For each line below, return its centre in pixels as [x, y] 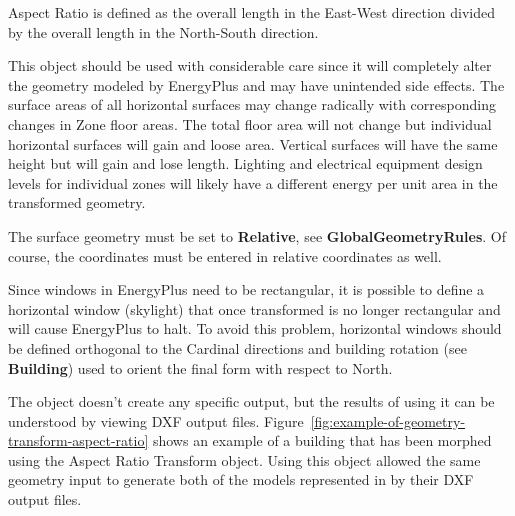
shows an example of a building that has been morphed [322, 440]
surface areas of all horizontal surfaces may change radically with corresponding [252, 104]
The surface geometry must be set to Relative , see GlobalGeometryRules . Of [257, 235]
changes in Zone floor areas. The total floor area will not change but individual [250, 123]
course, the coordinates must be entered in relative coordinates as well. [225, 255]
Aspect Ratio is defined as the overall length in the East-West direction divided [251, 12]
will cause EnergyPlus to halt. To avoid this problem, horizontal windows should [255, 328]
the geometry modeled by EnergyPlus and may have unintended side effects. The [256, 84]
